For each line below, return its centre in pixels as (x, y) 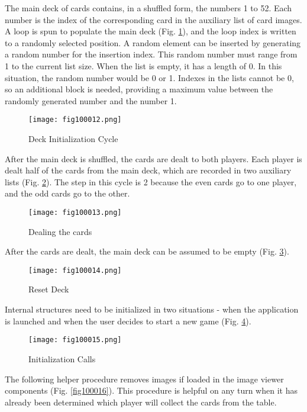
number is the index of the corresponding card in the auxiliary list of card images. (153, 19)
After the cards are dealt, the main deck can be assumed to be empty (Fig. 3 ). (147, 251)
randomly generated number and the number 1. (91, 100)
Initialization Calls (62, 358)
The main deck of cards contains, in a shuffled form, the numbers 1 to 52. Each (148, 8)
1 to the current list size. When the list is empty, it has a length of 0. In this (143, 65)
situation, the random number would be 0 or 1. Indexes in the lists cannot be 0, (149, 77)
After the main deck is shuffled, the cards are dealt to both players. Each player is (153, 158)
